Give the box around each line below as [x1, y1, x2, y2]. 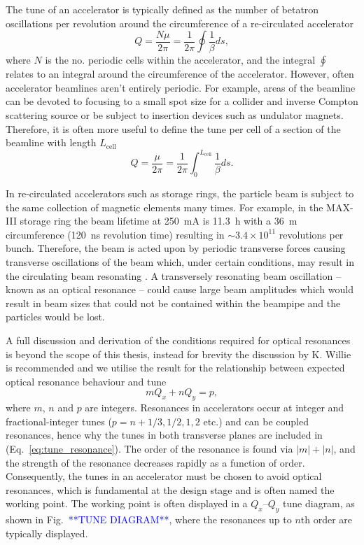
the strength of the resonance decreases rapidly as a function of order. [6, 455, 305, 469]
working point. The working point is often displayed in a [6, 496, 248, 511]
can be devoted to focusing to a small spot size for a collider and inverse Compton [6, 94, 358, 108]
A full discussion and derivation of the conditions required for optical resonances [6, 332, 351, 347]
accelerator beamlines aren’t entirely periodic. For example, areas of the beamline [6, 80, 356, 94]
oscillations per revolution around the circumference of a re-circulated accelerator [6, 15, 354, 30]
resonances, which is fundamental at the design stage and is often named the [6, 482, 335, 497]
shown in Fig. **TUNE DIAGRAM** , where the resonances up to [6, 512, 292, 527]
